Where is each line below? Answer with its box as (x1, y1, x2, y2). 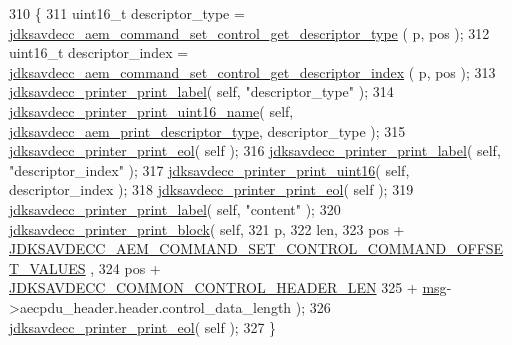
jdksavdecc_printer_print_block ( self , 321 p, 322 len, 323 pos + (9, 218, 405, 239)
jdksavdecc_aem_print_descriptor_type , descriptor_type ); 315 (9, 120, 406, 141)
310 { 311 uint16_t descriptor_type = (9, 3, 245, 23)
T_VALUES (9, 257, 86, 278)
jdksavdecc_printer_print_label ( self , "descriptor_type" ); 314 (9, 81, 394, 102)
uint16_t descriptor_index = (9, 42, 189, 63)
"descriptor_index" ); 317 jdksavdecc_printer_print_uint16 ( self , (9, 159, 410, 180)
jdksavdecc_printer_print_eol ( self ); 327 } (9, 316, 277, 337)
